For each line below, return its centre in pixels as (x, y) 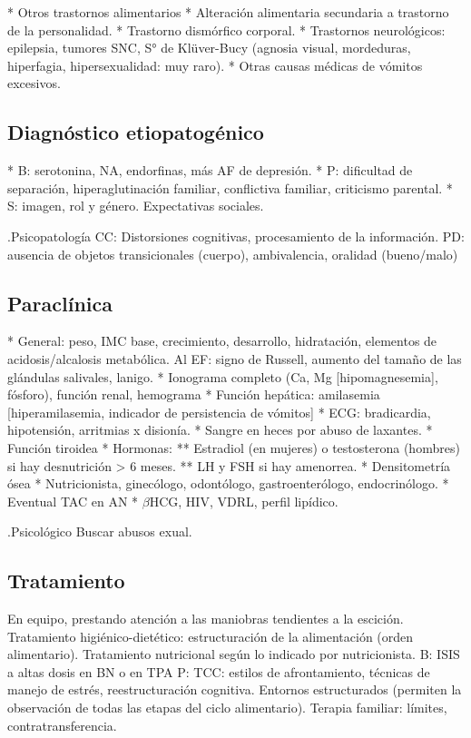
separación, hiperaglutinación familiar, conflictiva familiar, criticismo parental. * (230, 187)
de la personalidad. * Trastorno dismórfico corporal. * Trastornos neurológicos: (226, 30)
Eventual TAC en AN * (73, 501)
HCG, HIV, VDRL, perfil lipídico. (244, 501)
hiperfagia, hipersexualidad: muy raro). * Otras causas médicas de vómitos (215, 65)
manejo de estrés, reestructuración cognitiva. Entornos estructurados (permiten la (235, 689)
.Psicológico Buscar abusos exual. (100, 531)
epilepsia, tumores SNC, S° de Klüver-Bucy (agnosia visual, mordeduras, (209, 48)
